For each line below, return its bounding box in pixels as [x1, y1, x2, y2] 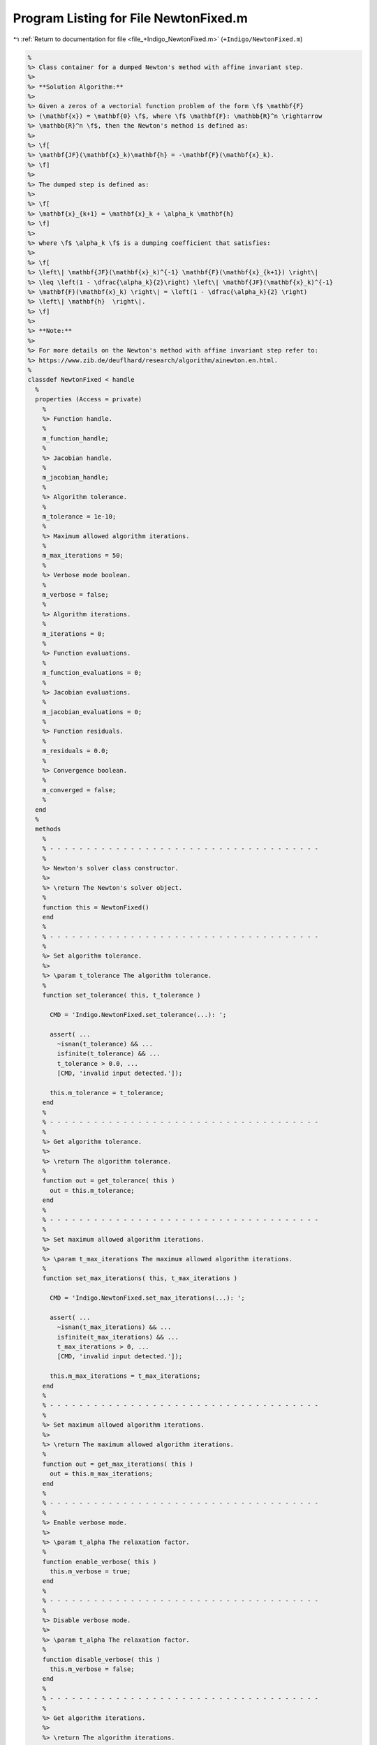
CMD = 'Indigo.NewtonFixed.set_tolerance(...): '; [50, 1011, 227, 1018]
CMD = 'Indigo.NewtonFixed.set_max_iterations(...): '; [50, 1294, 245, 1302]
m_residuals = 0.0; [42, 747, 110, 755]
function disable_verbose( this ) [42, 1655, 161, 1663]
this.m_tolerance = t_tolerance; [50, 1089, 164, 1097]
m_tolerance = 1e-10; [42, 512, 117, 520]
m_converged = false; [42, 786, 117, 794]
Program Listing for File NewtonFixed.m [13, 10, 248, 26]
